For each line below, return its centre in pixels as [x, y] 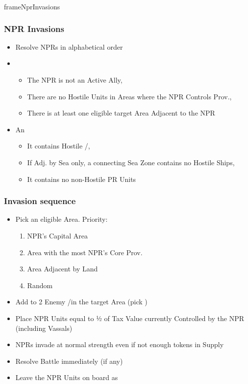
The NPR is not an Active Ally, [75, 80]
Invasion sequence [40, 201]
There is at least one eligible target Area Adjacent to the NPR [121, 113]
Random [40, 285]
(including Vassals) [44, 328]
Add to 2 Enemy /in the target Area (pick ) [81, 302]
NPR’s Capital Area [57, 235]
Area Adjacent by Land [62, 269]
